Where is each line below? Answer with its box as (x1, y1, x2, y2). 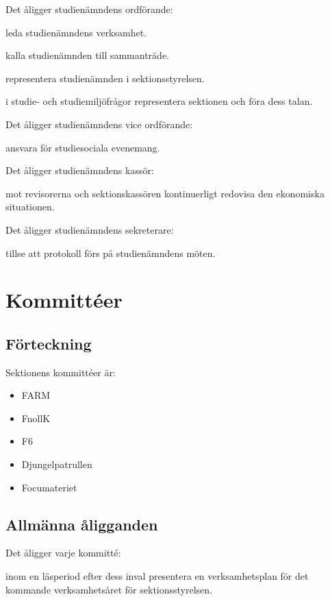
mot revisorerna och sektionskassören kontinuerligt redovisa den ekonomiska (5, 186, 325, 200)
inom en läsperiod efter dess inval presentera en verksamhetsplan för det (5, 569, 309, 583)
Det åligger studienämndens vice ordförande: (5, 116, 193, 131)
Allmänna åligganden (5, 513, 158, 535)
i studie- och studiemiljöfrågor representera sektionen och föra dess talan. (5, 94, 313, 108)
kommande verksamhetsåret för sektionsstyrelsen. (5, 582, 212, 596)
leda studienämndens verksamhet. (5, 25, 147, 39)
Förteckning (5, 332, 92, 354)
